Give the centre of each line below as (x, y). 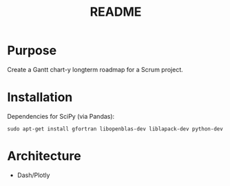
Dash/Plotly (33, 175)
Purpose (32, 50)
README (116, 12)
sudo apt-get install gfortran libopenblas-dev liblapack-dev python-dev (115, 129)
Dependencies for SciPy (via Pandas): (61, 116)
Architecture (44, 156)
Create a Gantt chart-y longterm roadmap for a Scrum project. (95, 69)
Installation (40, 97)
